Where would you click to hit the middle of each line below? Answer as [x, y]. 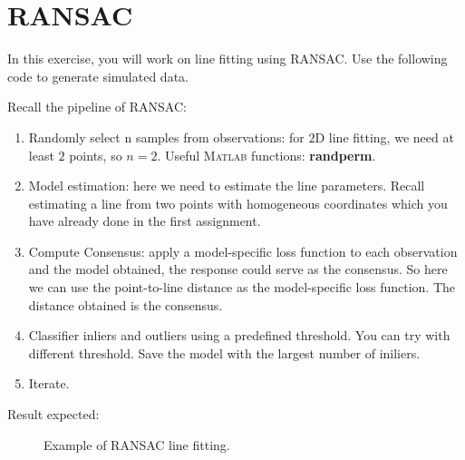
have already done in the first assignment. [145, 221]
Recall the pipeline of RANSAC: [97, 107]
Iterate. [49, 383]
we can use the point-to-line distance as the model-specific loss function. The [242, 287]
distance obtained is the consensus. [126, 304]
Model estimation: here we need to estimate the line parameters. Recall [227, 186]
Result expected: [53, 414]
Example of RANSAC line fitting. [137, 444]
